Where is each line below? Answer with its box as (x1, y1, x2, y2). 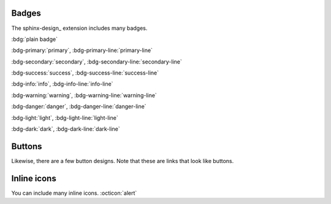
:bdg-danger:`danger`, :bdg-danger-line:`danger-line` (11, 103, 146, 110)
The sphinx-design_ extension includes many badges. (11, 24, 148, 32)
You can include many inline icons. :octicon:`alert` (11, 189, 137, 197)
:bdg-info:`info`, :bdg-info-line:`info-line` (11, 80, 113, 88)
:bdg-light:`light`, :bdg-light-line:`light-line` (11, 114, 119, 122)
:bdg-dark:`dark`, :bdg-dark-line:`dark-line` (11, 125, 120, 133)
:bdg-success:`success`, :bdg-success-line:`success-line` (11, 69, 159, 76)
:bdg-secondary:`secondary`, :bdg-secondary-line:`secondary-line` (11, 58, 182, 65)
